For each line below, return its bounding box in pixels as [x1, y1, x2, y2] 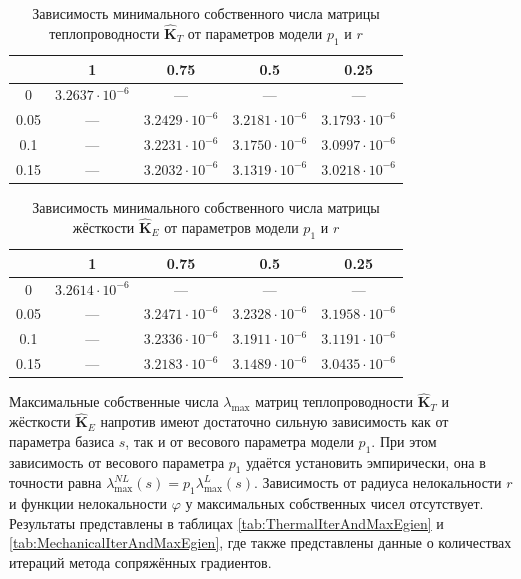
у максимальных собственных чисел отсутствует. [185, 493, 484, 514]
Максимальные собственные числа [9, 391, 219, 412]
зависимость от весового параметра [9, 451, 225, 472]
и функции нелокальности [9, 493, 167, 514]
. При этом [371, 430, 437, 451]
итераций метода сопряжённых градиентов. [9, 551, 272, 572]
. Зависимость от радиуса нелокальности [254, 472, 502, 493]
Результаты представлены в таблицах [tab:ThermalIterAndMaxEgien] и [9, 512, 444, 533]
